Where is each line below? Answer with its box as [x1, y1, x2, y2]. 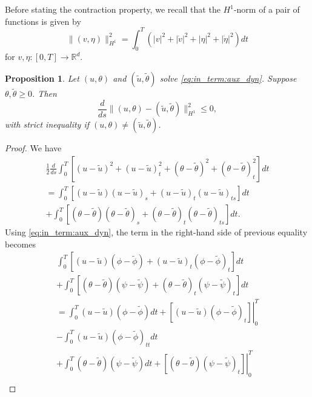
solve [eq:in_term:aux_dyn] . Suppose [159, 72, 297, 85]
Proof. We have [5, 142, 62, 154]
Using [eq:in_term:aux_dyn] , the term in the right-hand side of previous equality [5, 226, 308, 238]
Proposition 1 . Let [5, 72, 79, 85]
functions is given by [5, 15, 81, 27]
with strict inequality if [5, 118, 90, 131]
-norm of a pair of [233, 3, 300, 15]
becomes [5, 237, 36, 250]
